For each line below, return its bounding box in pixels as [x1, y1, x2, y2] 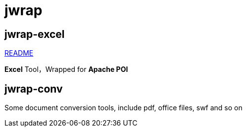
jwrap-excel [4, 28, 65, 40]
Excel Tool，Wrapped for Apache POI [4, 65, 128, 74]
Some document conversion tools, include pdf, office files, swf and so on [4, 103, 243, 112]
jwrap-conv [4, 82, 63, 95]
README [4, 49, 34, 58]
